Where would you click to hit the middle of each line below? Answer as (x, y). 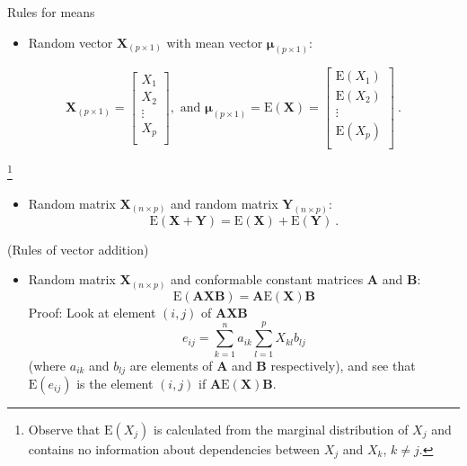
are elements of (171, 365)
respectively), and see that (343, 365)
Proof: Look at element (92, 312)
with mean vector (215, 42)
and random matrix (225, 203)
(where (47, 365)
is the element (115, 383)
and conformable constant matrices (267, 279)
